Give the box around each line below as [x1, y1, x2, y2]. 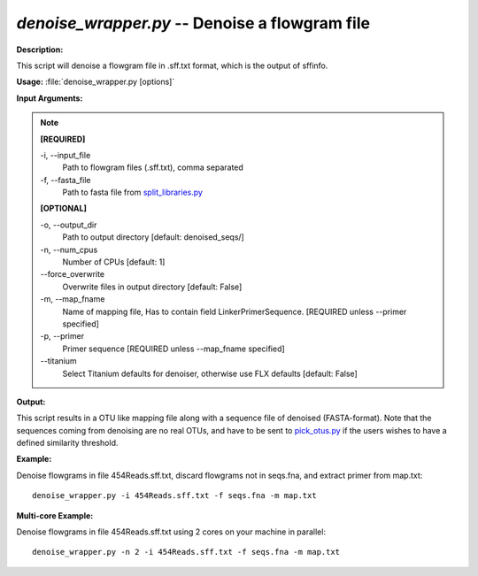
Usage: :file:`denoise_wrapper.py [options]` [16, 76, 175, 88]
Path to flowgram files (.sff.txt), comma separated [62, 162, 243, 173]
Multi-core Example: [16, 510, 94, 521]
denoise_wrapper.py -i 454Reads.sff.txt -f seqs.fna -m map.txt [32, 491, 318, 501]
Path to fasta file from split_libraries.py [62, 187, 204, 198]
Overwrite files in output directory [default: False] [62, 281, 243, 292]
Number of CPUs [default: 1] [62, 257, 166, 267]
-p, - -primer [40, 331, 84, 342]
